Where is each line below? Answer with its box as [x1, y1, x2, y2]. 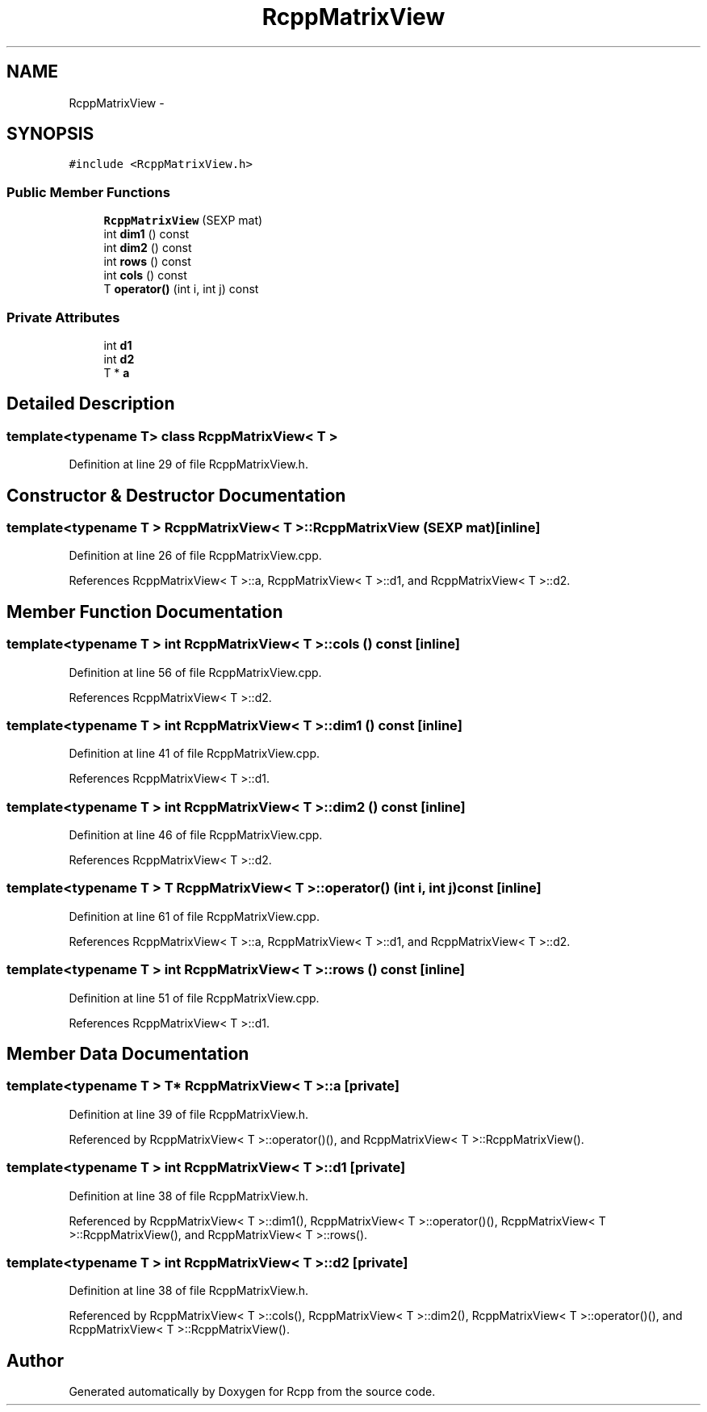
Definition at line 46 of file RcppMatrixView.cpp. [69, 828, 323, 843]
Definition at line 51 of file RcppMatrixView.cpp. [69, 990, 320, 1005]
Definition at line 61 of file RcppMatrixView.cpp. [69, 909, 320, 923]
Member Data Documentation [6, 1044, 249, 1065]
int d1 [103, 338, 132, 352]
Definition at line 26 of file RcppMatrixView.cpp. [69, 548, 322, 563]
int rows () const [103, 254, 191, 269]
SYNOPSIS [6, 124, 94, 145]
